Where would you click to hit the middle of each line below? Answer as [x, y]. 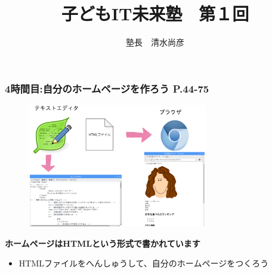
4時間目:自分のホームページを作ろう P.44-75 [107, 88]
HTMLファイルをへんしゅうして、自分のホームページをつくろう [144, 263]
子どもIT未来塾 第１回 [155, 13]
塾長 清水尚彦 [155, 42]
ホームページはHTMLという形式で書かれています [103, 243]
